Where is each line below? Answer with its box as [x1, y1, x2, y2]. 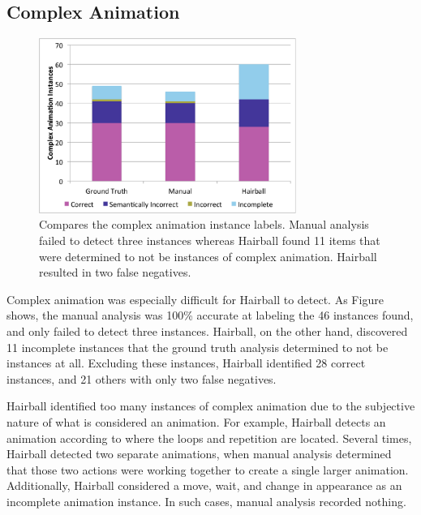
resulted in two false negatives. [39, 264, 191, 281]
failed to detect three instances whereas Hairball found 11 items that [39, 232, 380, 249]
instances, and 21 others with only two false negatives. [6, 370, 277, 387]
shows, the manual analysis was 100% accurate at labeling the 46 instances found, [6, 307, 414, 324]
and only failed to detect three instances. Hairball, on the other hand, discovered [6, 322, 408, 339]
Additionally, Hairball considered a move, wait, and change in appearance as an [6, 477, 402, 494]
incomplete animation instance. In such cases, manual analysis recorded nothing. [6, 492, 406, 509]
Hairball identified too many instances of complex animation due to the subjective [6, 397, 415, 414]
